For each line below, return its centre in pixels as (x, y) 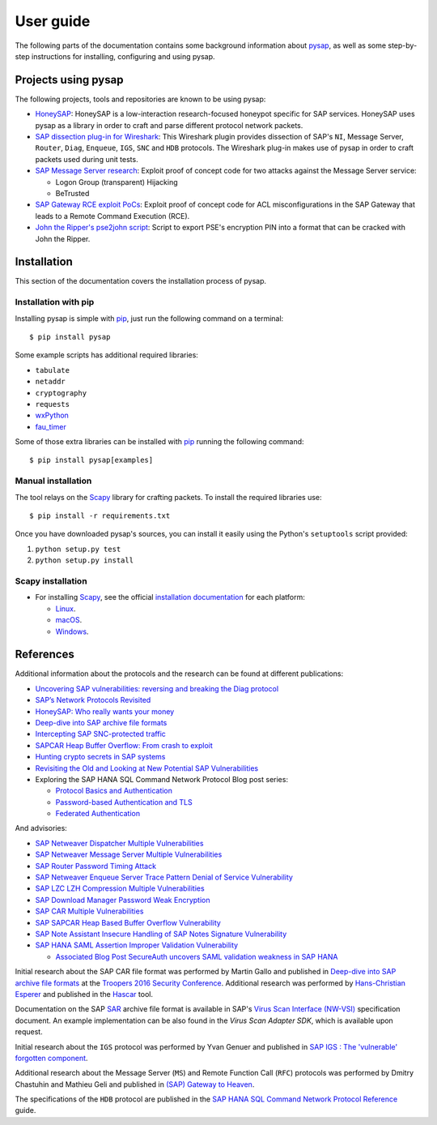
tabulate (53, 370)
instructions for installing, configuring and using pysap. (123, 56)
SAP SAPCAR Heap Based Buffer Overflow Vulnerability (128, 922)
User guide (53, 21)
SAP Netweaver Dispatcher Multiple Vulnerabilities (119, 843)
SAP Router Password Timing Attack (96, 866)
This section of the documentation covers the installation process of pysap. (141, 281)
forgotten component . (51, 1058)
